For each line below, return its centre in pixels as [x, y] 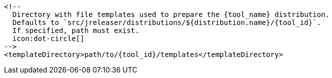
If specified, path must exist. [76, 30]
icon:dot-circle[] [48, 38]
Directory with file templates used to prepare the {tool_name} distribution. [171, 14]
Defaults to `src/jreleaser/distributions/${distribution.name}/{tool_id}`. [167, 22]
